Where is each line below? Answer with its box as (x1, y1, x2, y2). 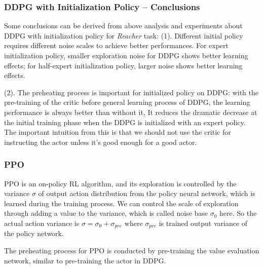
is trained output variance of (159, 217, 248, 228)
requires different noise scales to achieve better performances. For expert (4, 40, 229, 51)
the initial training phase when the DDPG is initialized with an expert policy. (4, 117, 246, 127)
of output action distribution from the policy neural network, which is (38, 188, 255, 199)
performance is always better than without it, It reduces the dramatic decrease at (4, 106, 257, 117)
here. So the (219, 208, 257, 218)
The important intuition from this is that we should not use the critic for (4, 127, 231, 137)
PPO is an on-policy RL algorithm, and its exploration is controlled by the (4, 178, 237, 188)
